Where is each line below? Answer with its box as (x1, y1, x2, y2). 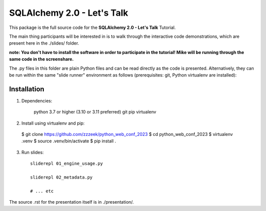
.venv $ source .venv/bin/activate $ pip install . (21, 138, 116, 144)
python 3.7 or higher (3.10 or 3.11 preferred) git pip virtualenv (33, 109, 157, 115)
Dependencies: (21, 98, 53, 104)
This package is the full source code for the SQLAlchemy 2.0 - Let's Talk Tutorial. (9, 25, 176, 30)
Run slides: (21, 149, 44, 155)
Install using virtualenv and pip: (21, 120, 85, 126)
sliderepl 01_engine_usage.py (30, 161, 103, 166)
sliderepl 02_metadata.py (30, 174, 93, 180)
